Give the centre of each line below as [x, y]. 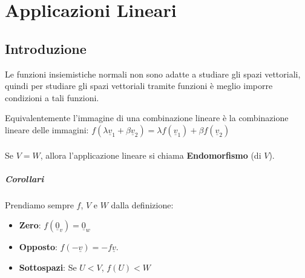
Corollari [25, 178]
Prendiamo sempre [39, 204]
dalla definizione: [142, 204]
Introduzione [46, 48]
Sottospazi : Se [48, 267]
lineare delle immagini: [47, 129]
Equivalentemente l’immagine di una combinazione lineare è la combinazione [147, 118]
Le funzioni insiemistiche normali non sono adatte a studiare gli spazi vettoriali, [153, 74]
